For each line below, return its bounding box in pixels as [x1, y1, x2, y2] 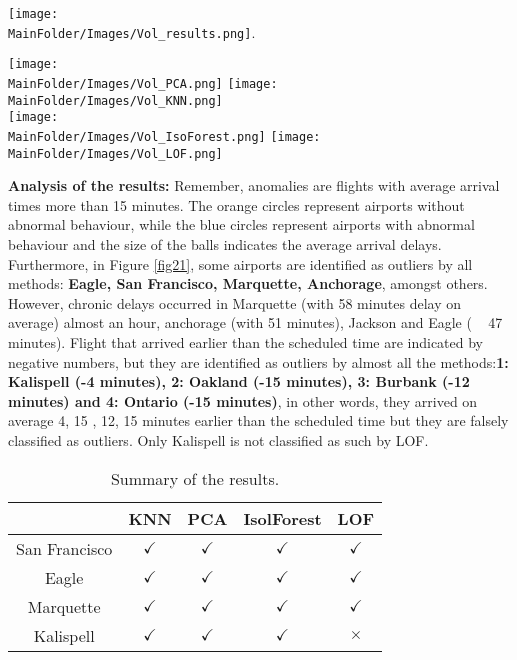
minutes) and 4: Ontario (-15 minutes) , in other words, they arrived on [8, 390, 478, 411]
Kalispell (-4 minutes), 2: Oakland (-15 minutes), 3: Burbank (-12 [8, 371, 470, 392]
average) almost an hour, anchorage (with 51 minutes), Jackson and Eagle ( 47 [8, 312, 503, 333]
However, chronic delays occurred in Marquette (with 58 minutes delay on [8, 292, 461, 313]
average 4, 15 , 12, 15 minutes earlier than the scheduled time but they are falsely [8, 410, 509, 431]
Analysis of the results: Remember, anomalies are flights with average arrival [8, 175, 500, 196]
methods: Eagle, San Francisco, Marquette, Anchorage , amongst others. [8, 273, 488, 294]
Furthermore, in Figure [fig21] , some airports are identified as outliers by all [8, 253, 473, 274]
